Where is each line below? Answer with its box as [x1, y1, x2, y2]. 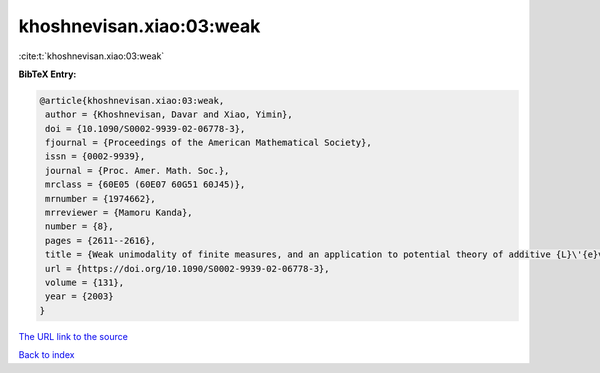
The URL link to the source [18, 330, 129, 342]
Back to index [18, 349, 75, 361]
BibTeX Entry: [18, 68, 77, 80]
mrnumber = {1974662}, [45, 193, 157, 204]
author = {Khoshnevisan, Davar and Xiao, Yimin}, [45, 109, 294, 120]
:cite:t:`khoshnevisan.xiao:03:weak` [18, 50, 165, 62]
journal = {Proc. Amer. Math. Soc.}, [45, 165, 230, 176]
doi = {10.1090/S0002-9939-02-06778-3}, [45, 123, 246, 134]
